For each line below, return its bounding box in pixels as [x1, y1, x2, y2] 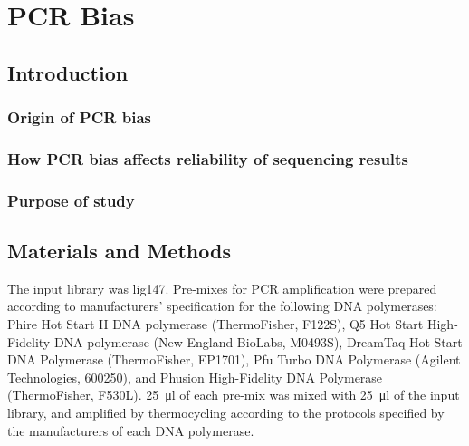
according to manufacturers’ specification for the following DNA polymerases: [7, 296, 437, 315]
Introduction [7, 58, 129, 86]
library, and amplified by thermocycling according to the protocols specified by [7, 403, 445, 422]
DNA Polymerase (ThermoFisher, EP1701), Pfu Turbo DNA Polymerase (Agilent [7, 350, 461, 369]
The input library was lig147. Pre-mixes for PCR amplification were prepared [7, 278, 437, 297]
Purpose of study [7, 189, 135, 211]
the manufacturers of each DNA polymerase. [7, 421, 254, 440]
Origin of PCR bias [7, 106, 151, 129]
